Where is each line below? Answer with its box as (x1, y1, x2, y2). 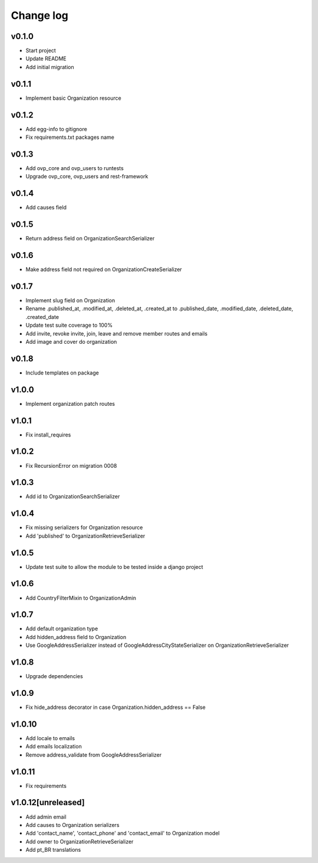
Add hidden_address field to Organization (25, 633, 127, 640)
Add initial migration (25, 63, 74, 70)
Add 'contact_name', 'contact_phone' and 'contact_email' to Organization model (25, 830, 220, 837)
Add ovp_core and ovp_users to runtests (25, 164, 124, 171)
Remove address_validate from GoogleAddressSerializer (25, 751, 162, 758)
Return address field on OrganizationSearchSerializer (25, 235, 155, 242)
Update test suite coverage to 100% (25, 322, 113, 329)
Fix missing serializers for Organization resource (25, 524, 143, 531)
